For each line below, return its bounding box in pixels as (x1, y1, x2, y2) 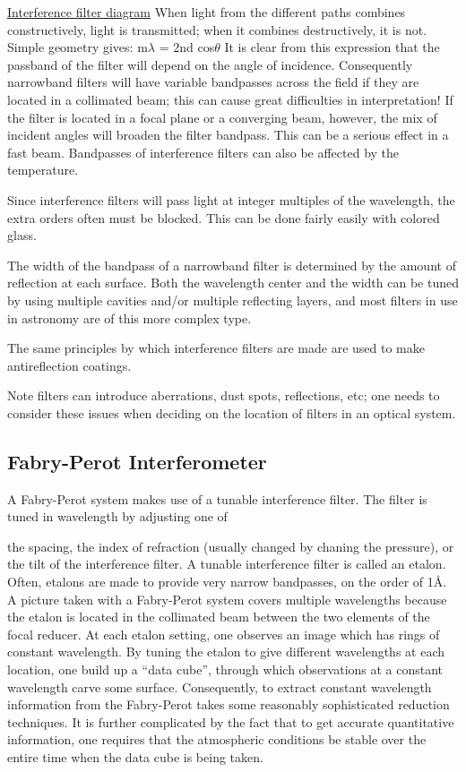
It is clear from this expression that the (224, 38, 440, 56)
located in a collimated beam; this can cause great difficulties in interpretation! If (7, 90, 453, 108)
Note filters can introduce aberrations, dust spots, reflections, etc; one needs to (7, 386, 440, 405)
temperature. (7, 160, 79, 179)
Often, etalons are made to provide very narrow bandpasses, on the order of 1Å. (7, 572, 447, 591)
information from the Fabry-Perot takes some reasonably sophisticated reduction (7, 695, 450, 714)
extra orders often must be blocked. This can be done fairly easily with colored (7, 208, 440, 227)
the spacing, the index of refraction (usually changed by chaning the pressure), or (7, 536, 454, 555)
